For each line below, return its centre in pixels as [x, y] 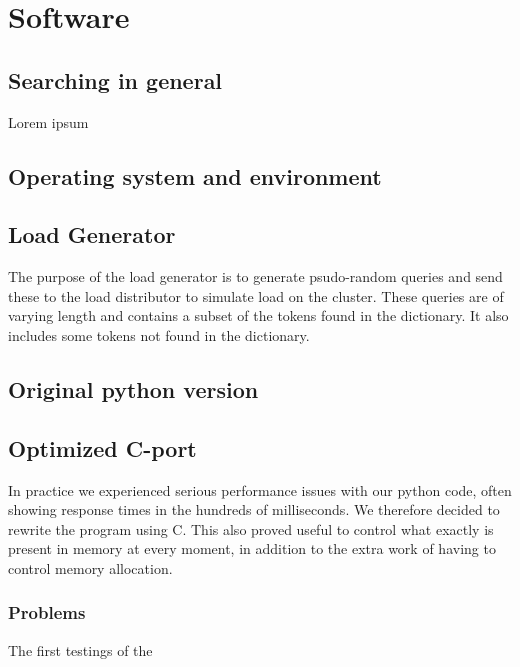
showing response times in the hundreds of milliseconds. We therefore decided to [254, 509]
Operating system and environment [195, 175]
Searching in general [115, 79]
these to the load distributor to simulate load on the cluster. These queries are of [256, 295]
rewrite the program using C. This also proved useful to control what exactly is [251, 528]
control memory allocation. [90, 567]
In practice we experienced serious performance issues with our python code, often [260, 489]
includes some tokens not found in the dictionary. [159, 334]
